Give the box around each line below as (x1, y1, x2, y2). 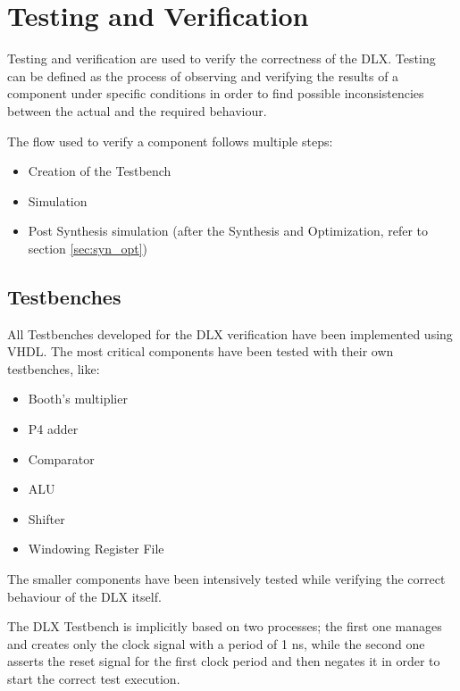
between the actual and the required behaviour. (7, 101, 267, 120)
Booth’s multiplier (28, 389, 128, 408)
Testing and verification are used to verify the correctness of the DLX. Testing (7, 49, 436, 68)
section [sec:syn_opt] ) (28, 238, 148, 257)
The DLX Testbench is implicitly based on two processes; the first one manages (7, 617, 442, 636)
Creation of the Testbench (28, 162, 171, 180)
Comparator (28, 449, 95, 468)
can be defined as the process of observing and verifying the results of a (7, 66, 399, 85)
